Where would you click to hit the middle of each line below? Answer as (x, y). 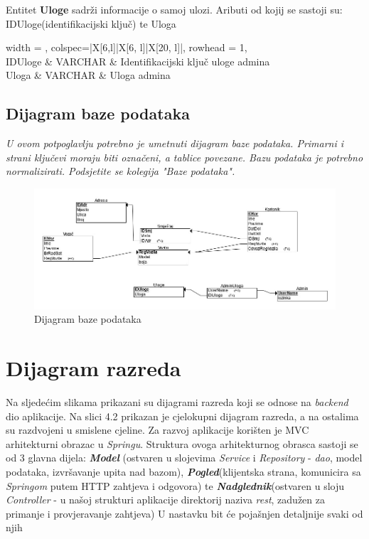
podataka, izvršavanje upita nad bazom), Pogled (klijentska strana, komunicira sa (183, 471)
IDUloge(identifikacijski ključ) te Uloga (91, 23)
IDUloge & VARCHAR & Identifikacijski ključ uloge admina (138, 61)
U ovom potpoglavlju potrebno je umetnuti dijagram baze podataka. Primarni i (175, 143)
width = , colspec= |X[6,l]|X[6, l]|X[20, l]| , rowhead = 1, (127, 47)
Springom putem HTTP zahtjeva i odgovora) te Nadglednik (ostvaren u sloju (175, 485)
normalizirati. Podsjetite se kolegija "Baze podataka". (121, 171)
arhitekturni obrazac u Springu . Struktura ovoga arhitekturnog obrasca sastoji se (182, 443)
